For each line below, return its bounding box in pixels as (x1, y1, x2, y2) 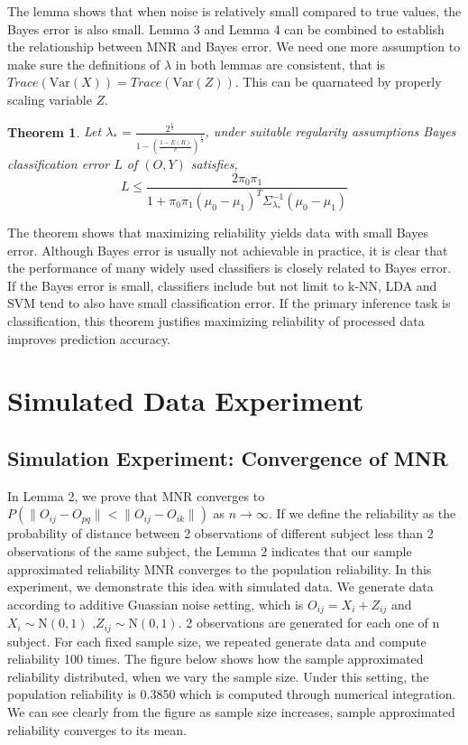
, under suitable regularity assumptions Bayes (205, 122, 456, 141)
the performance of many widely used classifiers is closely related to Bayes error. (7, 258, 452, 277)
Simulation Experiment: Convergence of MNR (7, 443, 448, 471)
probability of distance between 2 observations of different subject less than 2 (7, 524, 434, 543)
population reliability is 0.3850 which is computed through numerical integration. (7, 684, 456, 703)
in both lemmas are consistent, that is (175, 54, 385, 73)
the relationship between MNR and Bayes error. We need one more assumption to (7, 37, 461, 56)
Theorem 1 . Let (7, 122, 102, 141)
